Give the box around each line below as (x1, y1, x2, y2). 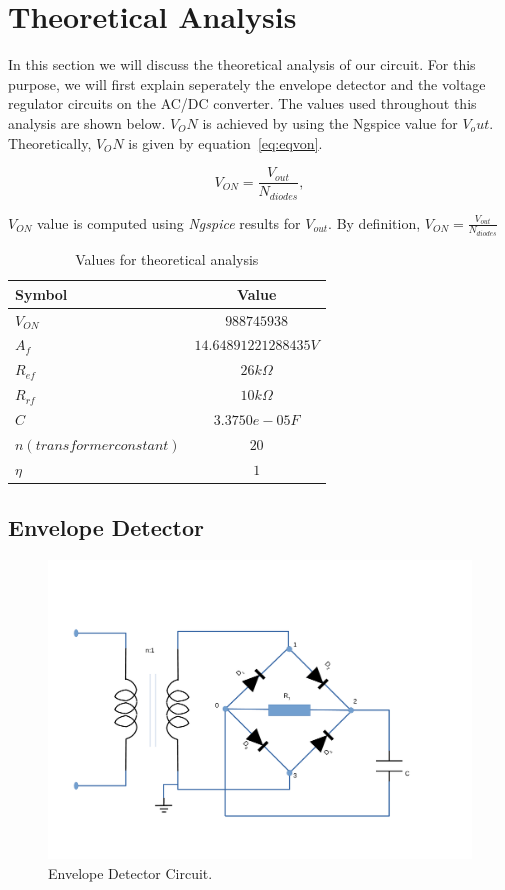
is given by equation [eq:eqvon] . (128, 132, 323, 153)
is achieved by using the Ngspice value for (202, 112, 458, 133)
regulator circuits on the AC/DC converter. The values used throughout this (8, 93, 477, 114)
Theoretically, (8, 132, 92, 153)
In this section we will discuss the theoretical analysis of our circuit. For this (8, 54, 476, 75)
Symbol (15, 283, 68, 304)
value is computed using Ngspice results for (36, 212, 301, 233)
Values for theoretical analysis (75, 249, 259, 270)
